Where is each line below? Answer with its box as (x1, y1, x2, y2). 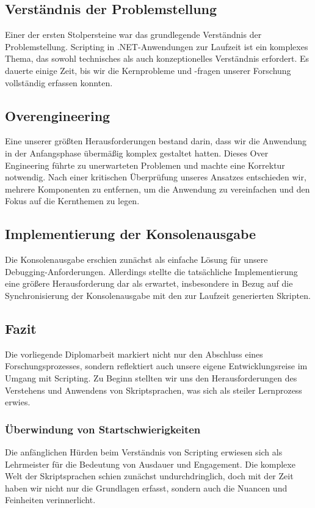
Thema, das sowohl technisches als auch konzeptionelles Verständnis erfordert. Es (5, 52, 310, 65)
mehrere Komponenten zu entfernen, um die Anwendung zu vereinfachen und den (5, 182, 310, 195)
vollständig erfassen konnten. (5, 76, 113, 89)
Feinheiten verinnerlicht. (5, 493, 96, 506)
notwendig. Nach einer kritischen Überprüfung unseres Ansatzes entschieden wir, (5, 171, 306, 183)
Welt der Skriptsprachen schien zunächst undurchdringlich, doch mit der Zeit (5, 469, 294, 482)
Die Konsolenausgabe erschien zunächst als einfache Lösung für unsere (5, 253, 268, 266)
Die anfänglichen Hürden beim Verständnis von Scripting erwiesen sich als (5, 445, 283, 458)
